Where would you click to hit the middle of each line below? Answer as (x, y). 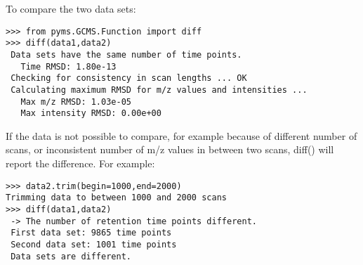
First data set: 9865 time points (91, 233)
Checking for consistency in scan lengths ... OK (129, 78)
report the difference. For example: (80, 163)
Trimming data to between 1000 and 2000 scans (116, 198)
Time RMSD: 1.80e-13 (68, 66)
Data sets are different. (71, 256)
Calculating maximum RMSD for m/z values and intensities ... (159, 90)
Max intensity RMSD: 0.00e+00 (91, 114)
